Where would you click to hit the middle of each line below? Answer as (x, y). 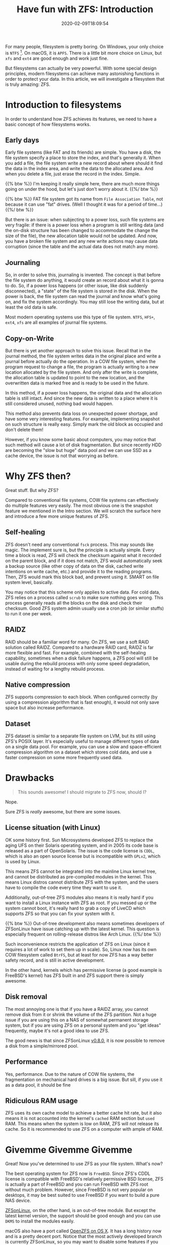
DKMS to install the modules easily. (40, 1221)
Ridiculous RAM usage (42, 1101)
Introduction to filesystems (63, 105)
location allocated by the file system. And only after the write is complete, (82, 372)
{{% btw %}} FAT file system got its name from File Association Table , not (84, 199)
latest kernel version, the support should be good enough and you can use (83, 1216)
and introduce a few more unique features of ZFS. (57, 516)
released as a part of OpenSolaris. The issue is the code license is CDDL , (80, 850)
